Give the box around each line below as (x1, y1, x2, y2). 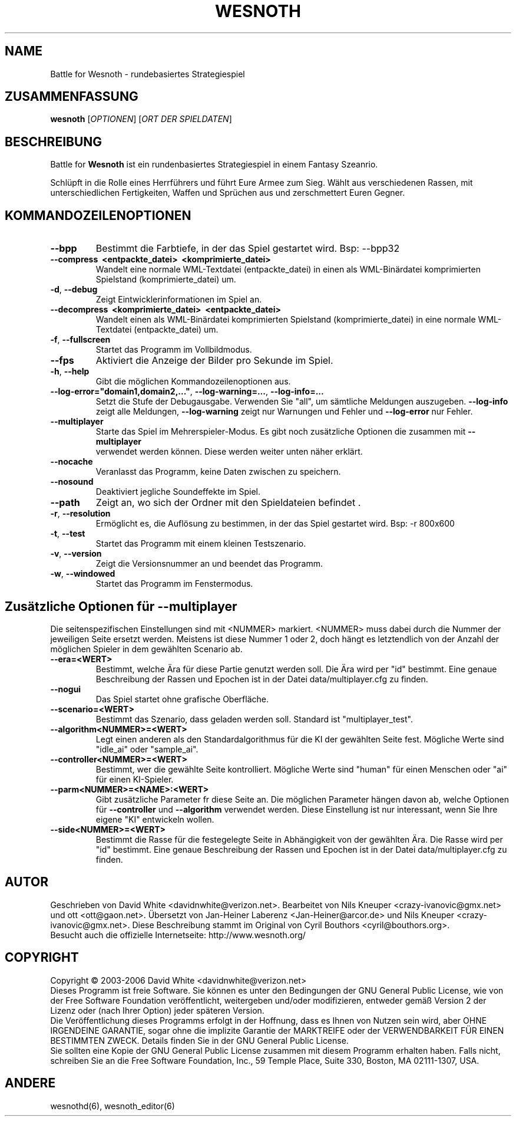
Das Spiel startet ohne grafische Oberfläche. (95, 693, 269, 704)
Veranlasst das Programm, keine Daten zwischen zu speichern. (95, 466, 341, 477)
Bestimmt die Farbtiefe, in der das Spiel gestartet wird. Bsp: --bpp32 (95, 242, 400, 255)
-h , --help (50, 366, 90, 377)
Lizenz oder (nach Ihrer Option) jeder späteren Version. (50, 1005, 264, 1015)
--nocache (50, 456, 93, 467)
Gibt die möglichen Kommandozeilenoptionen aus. (95, 376, 291, 387)
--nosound (50, 476, 94, 487)
